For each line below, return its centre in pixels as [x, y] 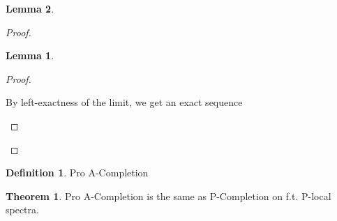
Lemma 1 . [30, 55]
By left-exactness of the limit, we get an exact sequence [124, 102]
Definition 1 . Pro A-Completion [77, 173]
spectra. [22, 209]
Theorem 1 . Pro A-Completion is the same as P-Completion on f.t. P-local [168, 196]
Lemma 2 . [30, 8]
